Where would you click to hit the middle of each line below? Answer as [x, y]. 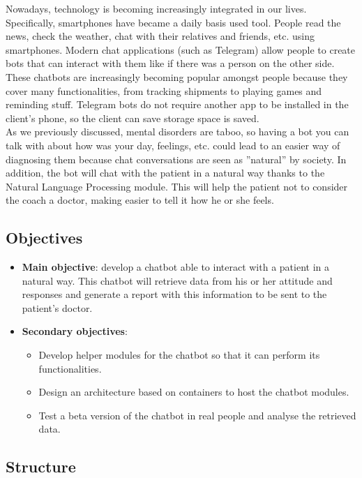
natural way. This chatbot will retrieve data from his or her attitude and [177, 280]
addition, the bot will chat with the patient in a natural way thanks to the [165, 173]
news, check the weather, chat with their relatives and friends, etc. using [160, 36]
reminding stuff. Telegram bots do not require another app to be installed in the [177, 104]
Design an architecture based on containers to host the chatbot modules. [194, 392]
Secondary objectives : [75, 331]
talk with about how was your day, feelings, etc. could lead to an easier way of [173, 145]
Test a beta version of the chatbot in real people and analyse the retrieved [197, 415]
